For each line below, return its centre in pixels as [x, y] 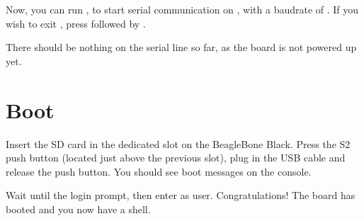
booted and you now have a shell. [78, 209]
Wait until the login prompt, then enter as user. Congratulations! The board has [181, 195]
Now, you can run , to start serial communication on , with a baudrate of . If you [182, 9]
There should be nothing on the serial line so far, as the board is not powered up [181, 47]
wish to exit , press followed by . [76, 23]
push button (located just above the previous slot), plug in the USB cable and [176, 158]
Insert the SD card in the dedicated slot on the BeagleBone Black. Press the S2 [178, 143]
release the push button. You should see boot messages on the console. [159, 171]
